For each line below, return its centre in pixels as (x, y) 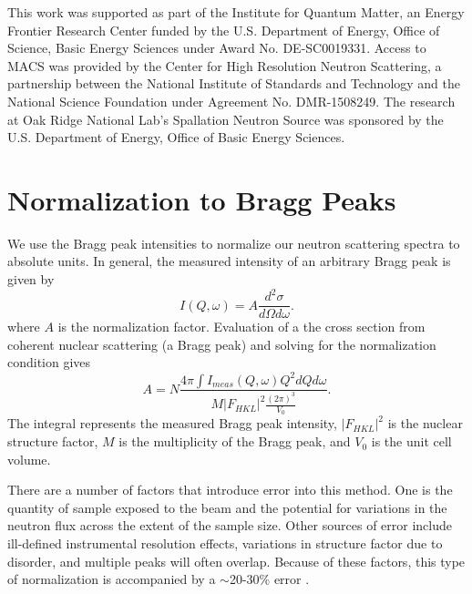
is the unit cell (411, 441)
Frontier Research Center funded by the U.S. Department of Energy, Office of (224, 30)
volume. (29, 459)
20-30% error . (269, 579)
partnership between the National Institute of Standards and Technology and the (234, 83)
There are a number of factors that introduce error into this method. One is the (230, 490)
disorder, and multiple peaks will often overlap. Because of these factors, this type (236, 561)
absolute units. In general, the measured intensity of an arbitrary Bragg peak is (229, 261)
